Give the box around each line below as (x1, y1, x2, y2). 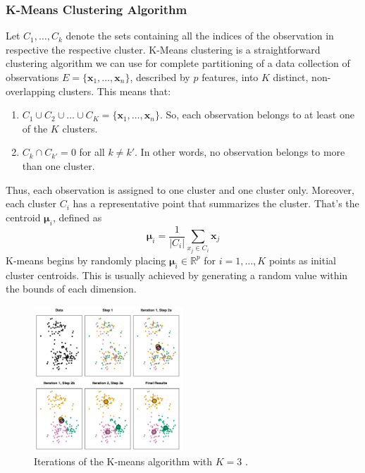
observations (6, 70, 59, 84)
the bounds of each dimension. (6, 281, 137, 296)
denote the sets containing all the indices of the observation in (66, 28, 334, 43)
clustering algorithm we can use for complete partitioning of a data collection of (6, 56, 350, 70)
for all (79, 145, 105, 159)
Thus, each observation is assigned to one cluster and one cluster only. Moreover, (6, 182, 354, 197)
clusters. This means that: (58, 83, 171, 98)
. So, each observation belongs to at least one (159, 107, 354, 122)
